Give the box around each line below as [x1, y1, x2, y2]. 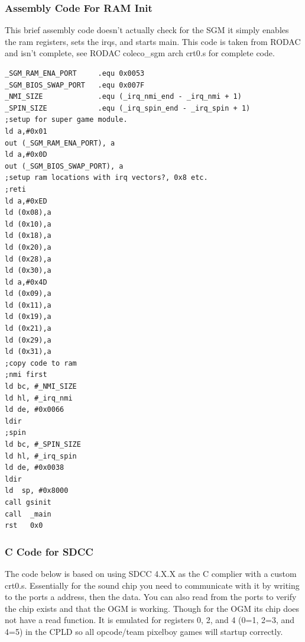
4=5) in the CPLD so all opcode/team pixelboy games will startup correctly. [5, 625, 283, 637]
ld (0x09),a [5, 289, 51, 298]
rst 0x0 [5, 521, 43, 530]
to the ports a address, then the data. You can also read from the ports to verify [5, 591, 297, 603]
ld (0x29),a [5, 335, 51, 344]
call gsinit [5, 498, 51, 506]
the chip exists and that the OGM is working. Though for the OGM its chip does [5, 602, 300, 614]
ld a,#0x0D [5, 150, 47, 159]
